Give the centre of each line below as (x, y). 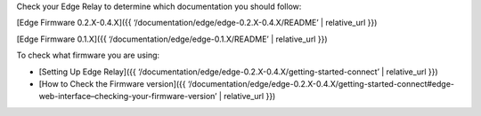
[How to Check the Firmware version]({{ (112, 83)
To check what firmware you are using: (88, 55)
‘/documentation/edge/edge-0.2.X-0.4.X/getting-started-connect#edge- (321, 83)
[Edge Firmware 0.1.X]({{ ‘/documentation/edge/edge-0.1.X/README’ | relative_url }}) (172, 39)
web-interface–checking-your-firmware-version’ (128, 97)
